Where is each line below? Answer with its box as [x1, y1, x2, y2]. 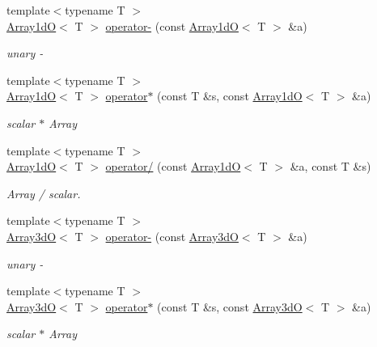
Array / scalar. [6, 184, 81, 201]
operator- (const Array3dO [105, 227, 239, 244]
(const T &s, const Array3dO [157, 298, 303, 315]
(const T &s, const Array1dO [157, 87, 303, 104]
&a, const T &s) [290, 158, 371, 175]
